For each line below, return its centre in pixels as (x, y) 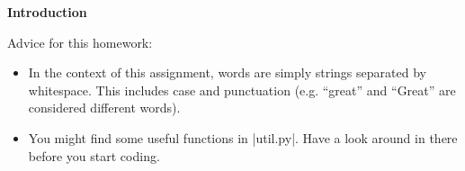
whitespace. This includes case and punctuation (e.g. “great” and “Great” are (242, 90)
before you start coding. (94, 155)
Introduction (47, 12)
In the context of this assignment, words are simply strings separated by (227, 72)
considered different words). (104, 108)
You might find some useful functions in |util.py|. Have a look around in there (243, 137)
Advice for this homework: (80, 42)
